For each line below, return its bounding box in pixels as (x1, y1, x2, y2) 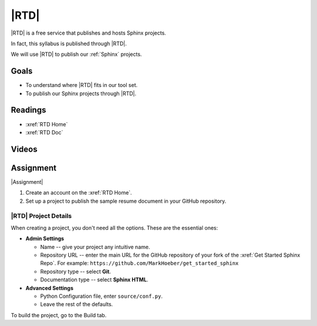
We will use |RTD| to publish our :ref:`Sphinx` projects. (11, 51, 142, 58)
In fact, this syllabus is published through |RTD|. (11, 40, 127, 47)
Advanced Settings (25, 284, 73, 291)
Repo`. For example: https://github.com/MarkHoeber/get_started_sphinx (40, 260, 239, 267)
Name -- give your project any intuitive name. (40, 243, 150, 250)
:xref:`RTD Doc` (25, 129, 63, 136)
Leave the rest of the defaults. (40, 301, 113, 308)
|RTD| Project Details (11, 212, 72, 220)
